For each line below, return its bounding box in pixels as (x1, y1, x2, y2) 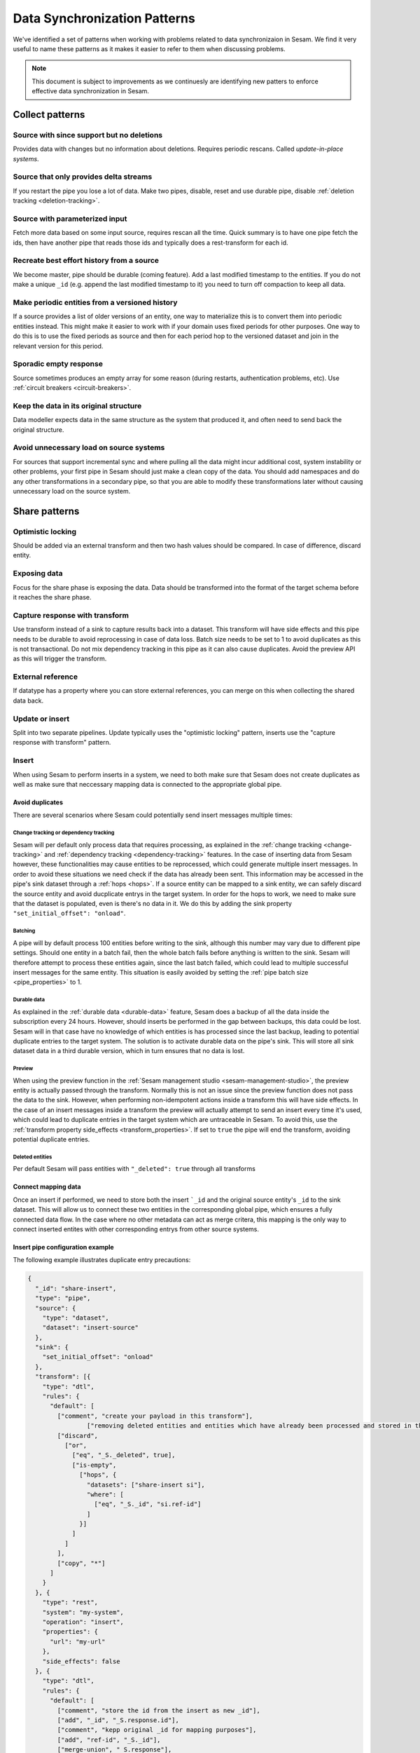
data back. (13, 696, 44, 705)
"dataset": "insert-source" (42, 1324, 139, 1332)
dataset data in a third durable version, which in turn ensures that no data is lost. (13, 1047, 245, 1055)
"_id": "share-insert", (35, 1284, 117, 1292)
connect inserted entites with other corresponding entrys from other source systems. (13, 1224, 259, 1233)
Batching (13, 928, 36, 935)
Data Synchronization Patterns (13, 11, 195, 26)
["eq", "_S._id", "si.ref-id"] (94, 1501, 202, 1508)
